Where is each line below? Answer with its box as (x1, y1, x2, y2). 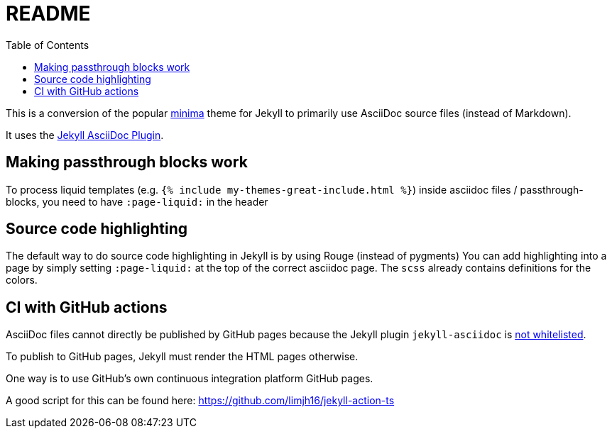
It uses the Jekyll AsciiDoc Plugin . (6, 128, 164, 141)
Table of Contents (6, 38, 89, 51)
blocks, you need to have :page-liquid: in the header (6, 195, 268, 208)
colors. (6, 274, 38, 286)
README (6, 1, 91, 26)
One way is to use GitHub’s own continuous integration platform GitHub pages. (6, 372, 373, 385)
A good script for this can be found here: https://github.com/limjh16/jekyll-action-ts (6, 394, 395, 407)
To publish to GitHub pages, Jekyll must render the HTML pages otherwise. (6, 350, 359, 363)
